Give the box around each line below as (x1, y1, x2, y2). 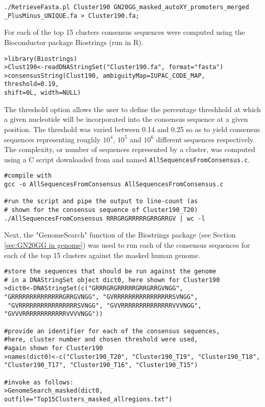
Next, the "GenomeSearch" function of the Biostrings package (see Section (4, 229, 236, 240)
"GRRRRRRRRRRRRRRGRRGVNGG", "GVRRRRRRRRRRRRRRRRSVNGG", (4, 293, 198, 301)
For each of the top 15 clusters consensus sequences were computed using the (4, 27, 245, 37)
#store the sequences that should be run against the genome (4, 268, 216, 275)
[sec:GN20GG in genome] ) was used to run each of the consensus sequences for (4, 239, 250, 250)
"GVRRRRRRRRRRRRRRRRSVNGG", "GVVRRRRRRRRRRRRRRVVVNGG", (8, 302, 202, 309)
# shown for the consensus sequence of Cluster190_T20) (4, 206, 198, 214)
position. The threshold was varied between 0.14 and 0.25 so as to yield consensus (4, 123, 260, 134)
